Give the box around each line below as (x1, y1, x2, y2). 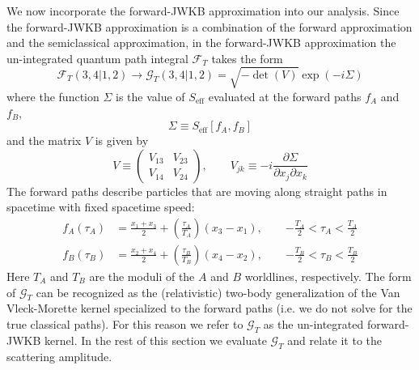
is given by (95, 132, 149, 149)
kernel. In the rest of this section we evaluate (44, 331, 267, 348)
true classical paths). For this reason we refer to (6, 315, 243, 332)
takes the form (211, 49, 283, 66)
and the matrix (6, 132, 82, 149)
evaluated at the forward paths (208, 87, 362, 104)
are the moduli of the (89, 267, 195, 284)
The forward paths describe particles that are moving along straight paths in (6, 182, 387, 199)
